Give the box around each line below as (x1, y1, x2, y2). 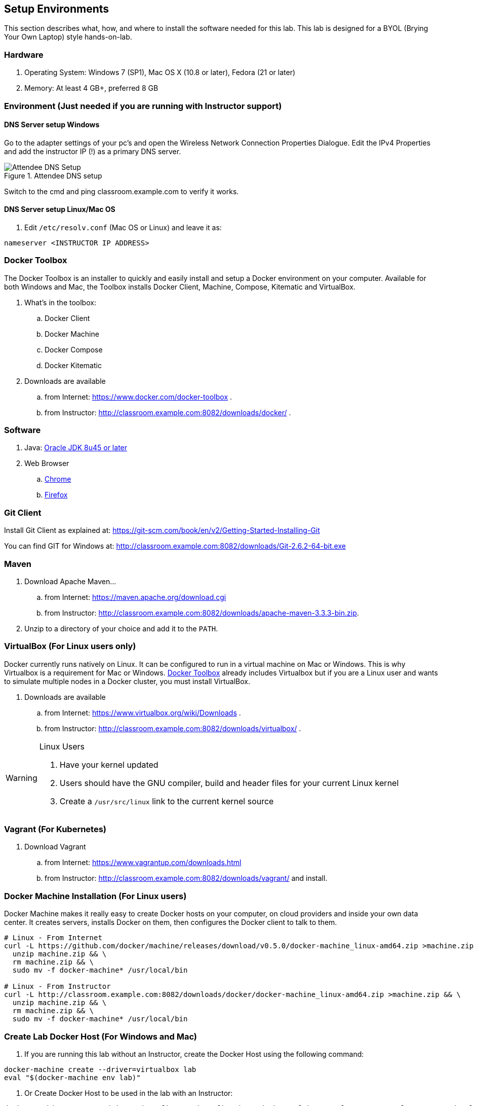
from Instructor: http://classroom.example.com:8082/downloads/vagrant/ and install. (45, 874, 328, 883)
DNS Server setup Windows (4, 120, 100, 129)
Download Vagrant (24, 842, 86, 851)
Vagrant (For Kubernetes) (4, 824, 107, 835)
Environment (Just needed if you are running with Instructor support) (4, 100, 282, 111)
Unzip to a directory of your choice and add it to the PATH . (24, 624, 218, 633)
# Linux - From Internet (4, 934, 102, 942)
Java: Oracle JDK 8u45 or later (24, 443, 128, 452)
